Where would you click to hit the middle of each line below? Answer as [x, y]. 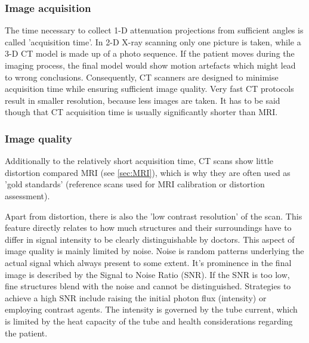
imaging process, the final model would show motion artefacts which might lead [150, 65]
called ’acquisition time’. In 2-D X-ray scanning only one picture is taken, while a [153, 41]
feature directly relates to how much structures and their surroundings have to [148, 228]
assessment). [27, 195]
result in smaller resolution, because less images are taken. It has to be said [143, 100]
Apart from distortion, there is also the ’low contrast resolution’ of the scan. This [154, 216]
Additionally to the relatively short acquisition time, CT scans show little [139, 161]
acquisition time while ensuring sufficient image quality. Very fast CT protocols [149, 89]
